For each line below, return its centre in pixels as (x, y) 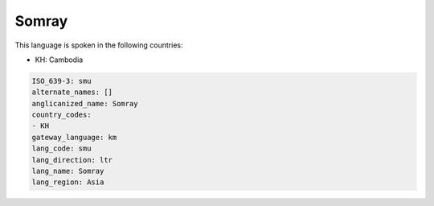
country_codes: (61, 115)
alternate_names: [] (72, 92)
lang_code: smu (61, 148)
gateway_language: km (74, 137)
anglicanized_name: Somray (85, 103)
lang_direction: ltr (72, 160)
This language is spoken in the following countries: (99, 45)
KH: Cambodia (59, 60)
